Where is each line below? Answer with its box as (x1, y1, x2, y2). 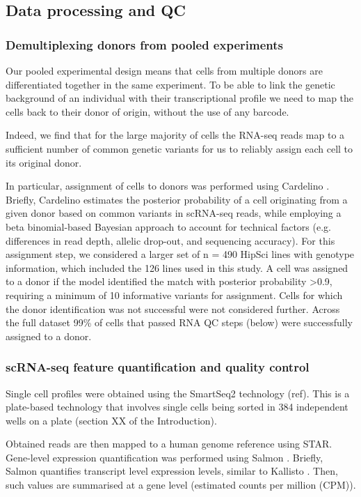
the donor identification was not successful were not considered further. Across (6, 301, 340, 316)
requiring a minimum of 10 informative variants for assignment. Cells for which (6, 287, 343, 302)
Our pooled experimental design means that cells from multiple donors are (6, 63, 323, 77)
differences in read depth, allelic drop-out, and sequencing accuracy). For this (6, 233, 335, 247)
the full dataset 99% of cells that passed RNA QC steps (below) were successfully (6, 315, 353, 330)
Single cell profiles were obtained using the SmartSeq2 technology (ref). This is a (6, 385, 350, 400)
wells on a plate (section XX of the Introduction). (6, 413, 217, 427)
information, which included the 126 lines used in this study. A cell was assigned (6, 260, 348, 275)
